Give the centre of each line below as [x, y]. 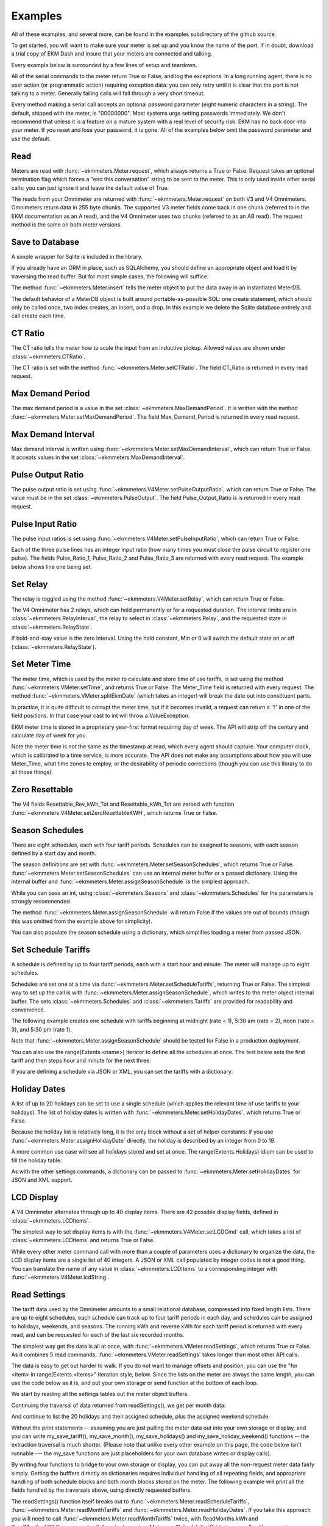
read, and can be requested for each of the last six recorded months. [98, 1335]
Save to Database [45, 242]
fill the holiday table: [37, 1160]
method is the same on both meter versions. [66, 225]
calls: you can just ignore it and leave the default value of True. [90, 188]
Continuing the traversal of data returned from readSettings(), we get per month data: [119, 1405]
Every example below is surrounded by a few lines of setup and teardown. [104, 65]
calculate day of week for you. [49, 735]
